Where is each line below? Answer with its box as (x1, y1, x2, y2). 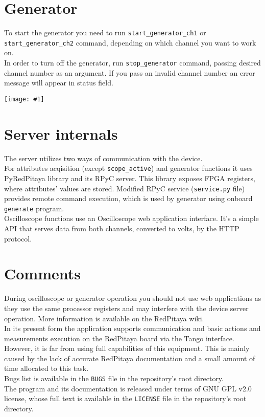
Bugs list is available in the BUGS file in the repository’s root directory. (4, 373, 224, 384)
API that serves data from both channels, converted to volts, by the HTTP (4, 223, 239, 233)
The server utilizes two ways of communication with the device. (4, 152, 203, 163)
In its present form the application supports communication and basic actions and (4, 323, 261, 334)
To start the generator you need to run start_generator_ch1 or (4, 27, 206, 38)
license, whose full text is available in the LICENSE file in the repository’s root (4, 393, 247, 404)
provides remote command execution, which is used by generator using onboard (4, 193, 253, 204)
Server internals (4, 123, 118, 144)
